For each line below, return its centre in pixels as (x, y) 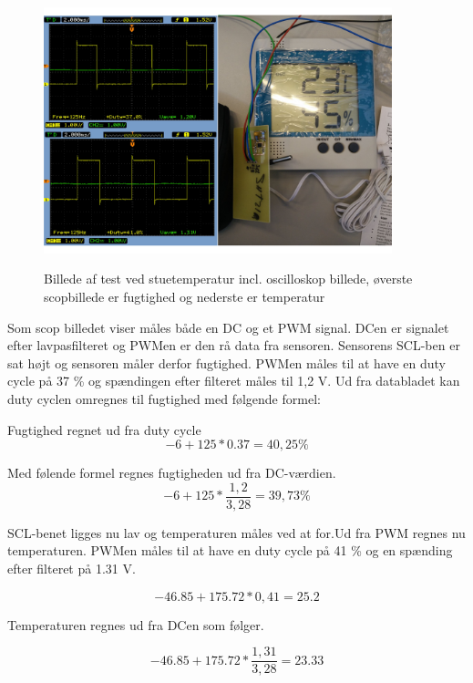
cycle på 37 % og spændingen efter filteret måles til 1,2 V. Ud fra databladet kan (234, 381)
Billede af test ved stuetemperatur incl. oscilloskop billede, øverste (228, 279)
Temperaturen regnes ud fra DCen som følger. (136, 624)
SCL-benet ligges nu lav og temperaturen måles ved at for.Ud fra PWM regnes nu (236, 532)
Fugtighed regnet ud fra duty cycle (104, 429)
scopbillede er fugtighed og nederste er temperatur (185, 296)
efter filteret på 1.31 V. (72, 568)
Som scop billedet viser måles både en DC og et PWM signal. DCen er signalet (228, 327)
